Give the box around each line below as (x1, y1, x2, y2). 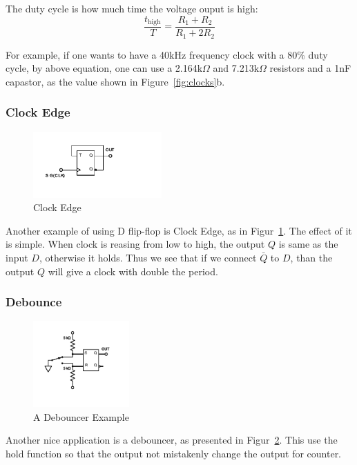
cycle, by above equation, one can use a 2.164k (6, 61, 203, 75)
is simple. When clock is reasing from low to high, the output (6, 237, 265, 251)
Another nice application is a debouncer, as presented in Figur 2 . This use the (6, 433, 338, 447)
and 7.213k (213, 61, 260, 75)
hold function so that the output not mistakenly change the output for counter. (6, 446, 342, 460)
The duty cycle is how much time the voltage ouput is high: (6, 1, 258, 15)
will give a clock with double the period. (48, 264, 218, 278)
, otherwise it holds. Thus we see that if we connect (39, 250, 257, 264)
